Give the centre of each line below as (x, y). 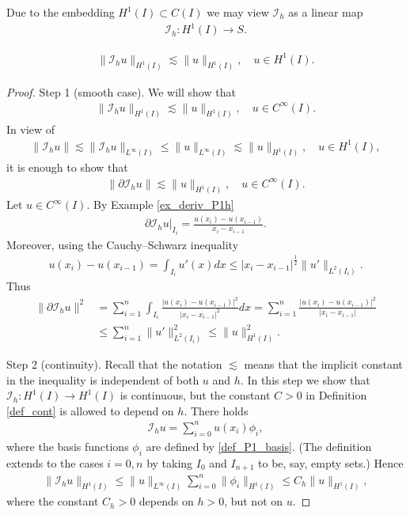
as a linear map (326, 12)
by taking (170, 462)
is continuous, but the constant (195, 395)
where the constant (53, 501)
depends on (166, 501)
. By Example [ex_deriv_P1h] (160, 204)
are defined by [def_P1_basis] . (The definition (259, 446)
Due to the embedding (61, 12)
